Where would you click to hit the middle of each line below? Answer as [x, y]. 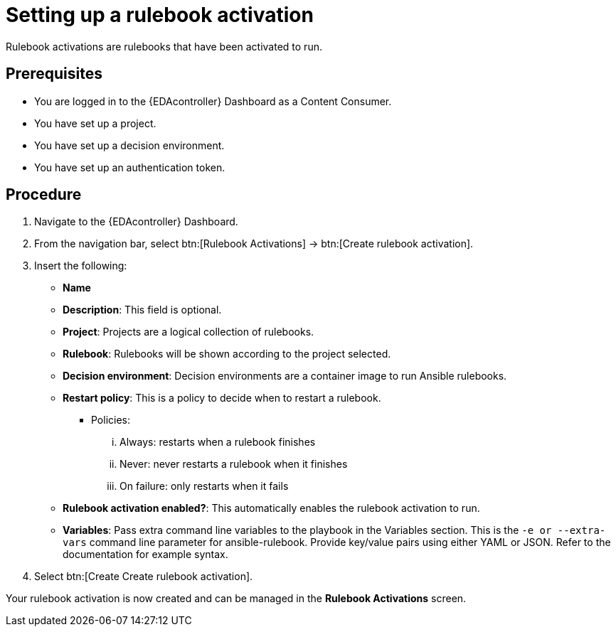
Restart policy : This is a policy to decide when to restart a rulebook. [222, 398]
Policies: [111, 420]
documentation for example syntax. [145, 555]
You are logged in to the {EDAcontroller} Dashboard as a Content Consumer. [213, 101]
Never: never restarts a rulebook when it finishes [234, 464]
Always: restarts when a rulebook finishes [218, 442]
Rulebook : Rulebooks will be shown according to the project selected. [227, 354]
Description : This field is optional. [142, 310]
